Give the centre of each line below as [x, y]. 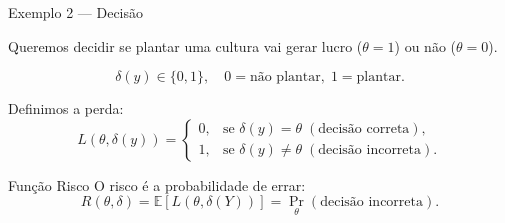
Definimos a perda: [66, 108]
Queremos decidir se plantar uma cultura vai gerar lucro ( [185, 45]
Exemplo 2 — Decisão [76, 12]
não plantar [285, 77]
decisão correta [364, 129]
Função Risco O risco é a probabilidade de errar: [157, 184]
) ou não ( [425, 45]
